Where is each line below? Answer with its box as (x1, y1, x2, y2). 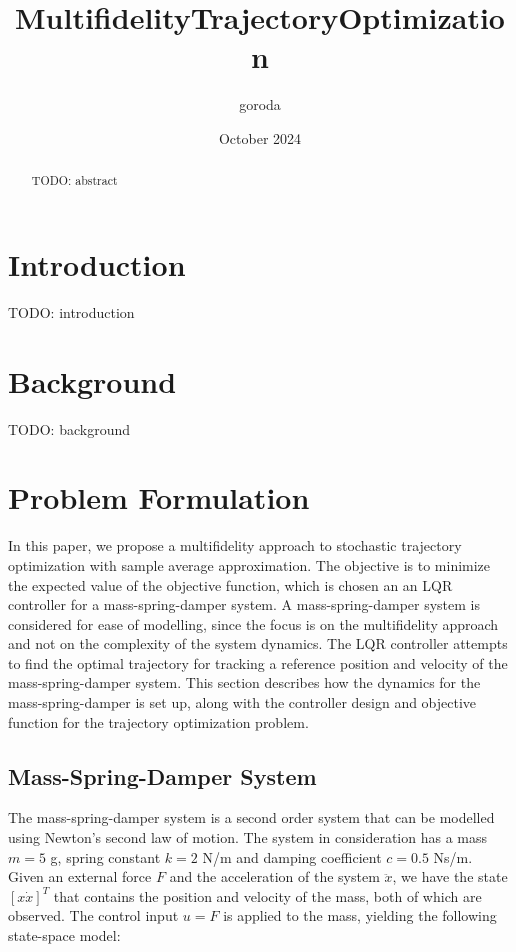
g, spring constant (50, 846, 161, 867)
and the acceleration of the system (169, 866, 380, 887)
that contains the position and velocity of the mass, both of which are (53, 885, 482, 906)
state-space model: (8, 925, 121, 946)
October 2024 (218, 127, 302, 148)
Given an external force (8, 866, 152, 887)
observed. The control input (8, 905, 179, 926)
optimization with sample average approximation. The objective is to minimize (8, 554, 491, 575)
